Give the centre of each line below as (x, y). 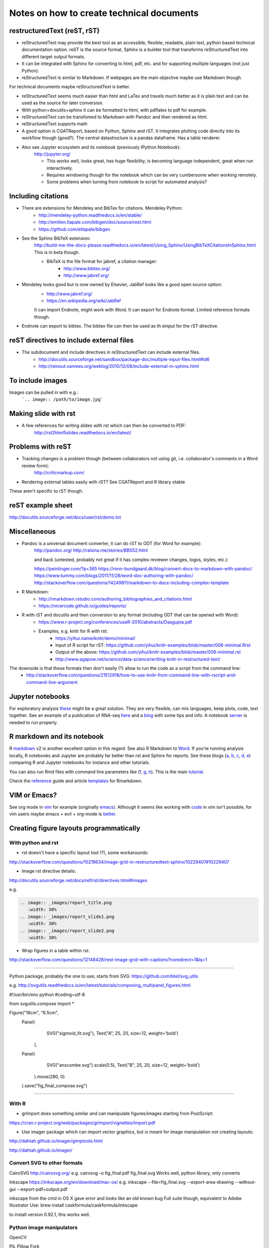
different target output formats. (54, 56)
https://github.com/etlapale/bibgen (74, 229)
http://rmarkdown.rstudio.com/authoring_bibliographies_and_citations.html (115, 599)
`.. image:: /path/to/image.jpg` (63, 400)
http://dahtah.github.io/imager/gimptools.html (56, 1141)
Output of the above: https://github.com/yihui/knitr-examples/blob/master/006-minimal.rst (148, 652)
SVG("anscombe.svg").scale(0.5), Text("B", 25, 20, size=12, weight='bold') (123, 1065)
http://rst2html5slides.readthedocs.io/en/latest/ (83, 432)
